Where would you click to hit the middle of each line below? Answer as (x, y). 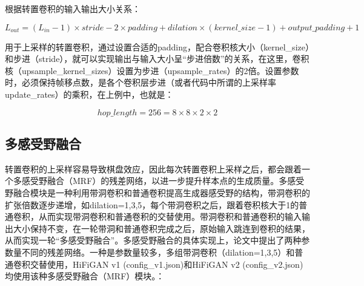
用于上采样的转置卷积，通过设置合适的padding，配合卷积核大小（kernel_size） (157, 46)
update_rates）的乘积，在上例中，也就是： (89, 94)
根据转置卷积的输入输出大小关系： (73, 9)
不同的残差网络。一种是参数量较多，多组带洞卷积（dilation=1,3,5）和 (158, 252)
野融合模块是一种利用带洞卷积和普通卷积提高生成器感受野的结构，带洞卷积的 (157, 192)
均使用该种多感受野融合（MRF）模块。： (85, 276)
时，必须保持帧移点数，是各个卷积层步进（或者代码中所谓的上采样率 (141, 82)
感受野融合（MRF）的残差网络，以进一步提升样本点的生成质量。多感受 (163, 181)
